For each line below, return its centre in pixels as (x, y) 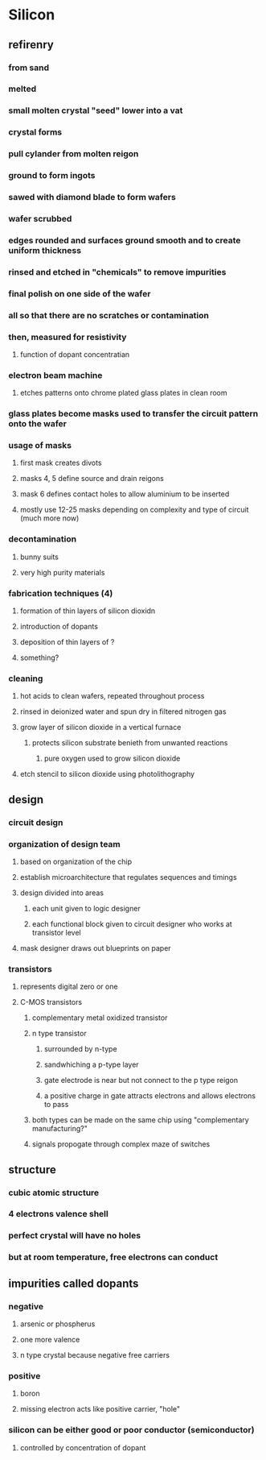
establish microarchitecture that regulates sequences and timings (128, 877)
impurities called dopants (74, 1283)
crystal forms (35, 132)
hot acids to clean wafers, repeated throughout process (112, 696)
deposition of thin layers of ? (67, 642)
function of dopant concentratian (75, 354)
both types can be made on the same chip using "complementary (140, 1120)
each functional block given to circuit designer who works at (132, 923)
